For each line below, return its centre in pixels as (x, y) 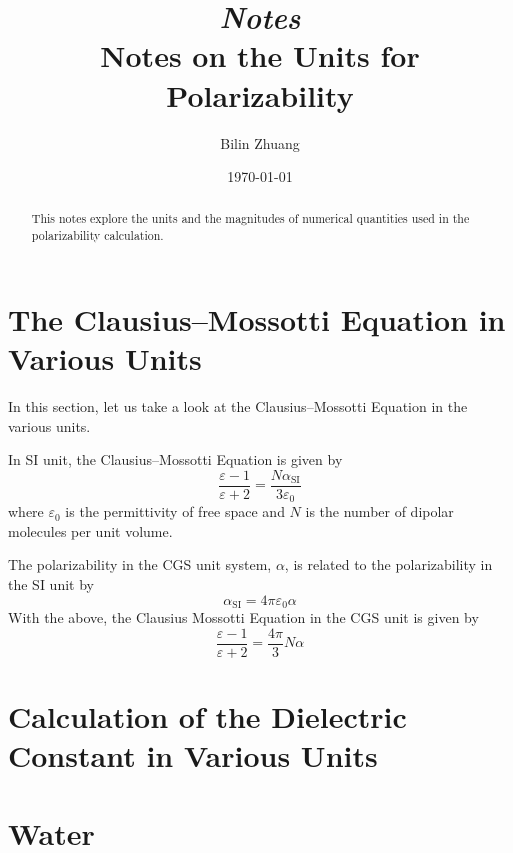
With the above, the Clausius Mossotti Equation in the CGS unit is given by (243, 617)
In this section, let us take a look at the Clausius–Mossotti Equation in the (238, 405)
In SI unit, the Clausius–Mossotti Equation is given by (175, 459)
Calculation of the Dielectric (207, 715)
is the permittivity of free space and (175, 511)
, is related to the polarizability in (388, 564)
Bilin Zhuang (260, 142)
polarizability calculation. (97, 235)
